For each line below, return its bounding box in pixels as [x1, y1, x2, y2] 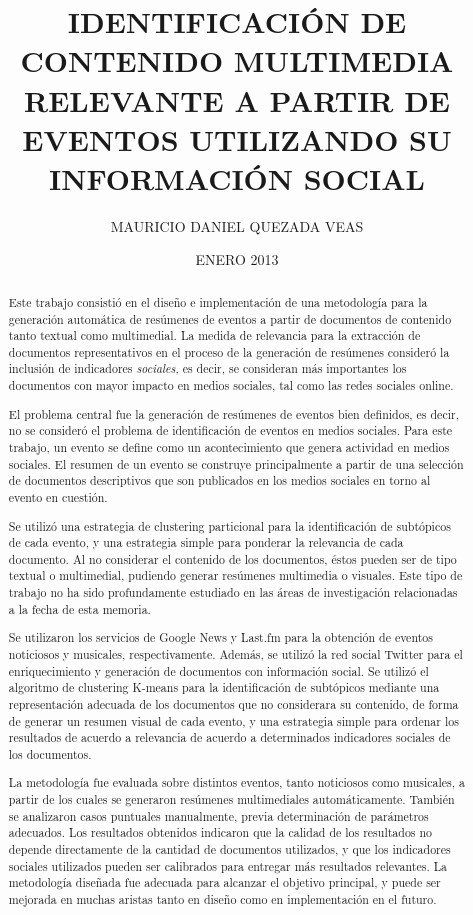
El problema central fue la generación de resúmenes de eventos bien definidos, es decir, [8, 405, 459, 422]
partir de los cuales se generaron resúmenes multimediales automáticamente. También [8, 791, 455, 808]
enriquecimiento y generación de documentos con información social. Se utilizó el [8, 662, 429, 679]
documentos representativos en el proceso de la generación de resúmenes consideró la [8, 343, 450, 360]
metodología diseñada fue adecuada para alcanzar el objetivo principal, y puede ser [8, 874, 441, 891]
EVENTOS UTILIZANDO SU [22, 118, 452, 159]
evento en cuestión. [8, 488, 108, 505]
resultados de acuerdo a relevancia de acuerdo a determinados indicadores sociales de [8, 729, 451, 746]
